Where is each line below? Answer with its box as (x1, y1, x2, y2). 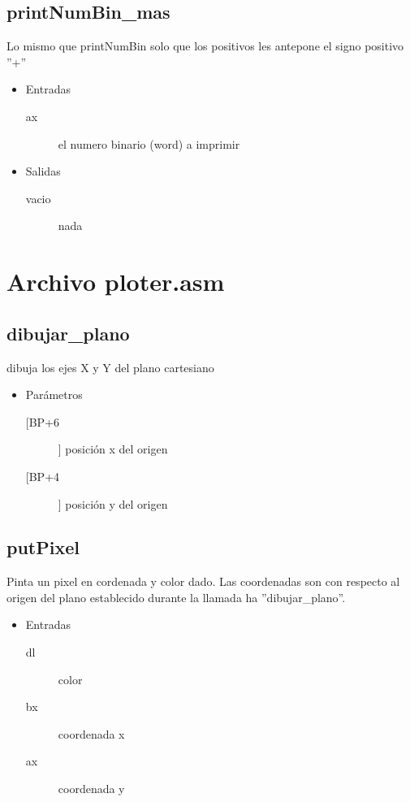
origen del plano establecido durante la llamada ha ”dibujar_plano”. (6, 588, 346, 605)
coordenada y (58, 780, 125, 797)
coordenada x (58, 725, 125, 742)
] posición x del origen (58, 440, 168, 457)
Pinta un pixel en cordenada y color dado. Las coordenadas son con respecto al (6, 573, 400, 590)
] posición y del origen (58, 495, 168, 512)
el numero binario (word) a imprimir (58, 135, 240, 152)
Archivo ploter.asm (6, 265, 225, 298)
